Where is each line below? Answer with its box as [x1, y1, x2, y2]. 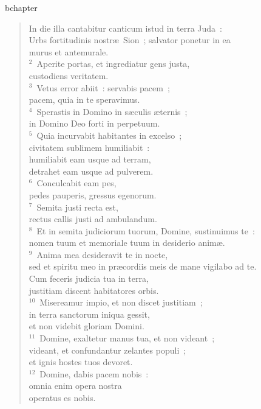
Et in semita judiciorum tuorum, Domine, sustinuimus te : [36, 224, 255, 237]
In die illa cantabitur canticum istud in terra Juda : [29, 21, 222, 34]
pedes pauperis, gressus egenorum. [29, 188, 157, 201]
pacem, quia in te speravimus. [29, 93, 140, 106]
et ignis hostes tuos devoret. [29, 355, 133, 368]
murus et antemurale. [29, 45, 109, 58]
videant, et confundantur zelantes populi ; [29, 343, 186, 356]
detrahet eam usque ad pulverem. [29, 164, 154, 177]
